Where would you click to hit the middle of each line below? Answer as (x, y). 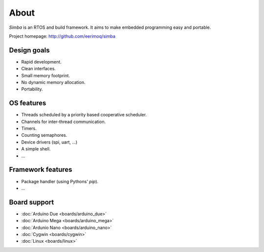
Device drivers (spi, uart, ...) (49, 142)
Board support (32, 202)
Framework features (41, 170)
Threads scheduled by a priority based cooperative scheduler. (84, 115)
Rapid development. (42, 62)
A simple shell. (36, 149)
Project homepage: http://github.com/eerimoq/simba (62, 36)
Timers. (29, 128)
